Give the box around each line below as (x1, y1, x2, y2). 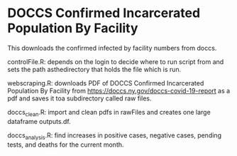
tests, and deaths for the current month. (7, 140, 124, 149)
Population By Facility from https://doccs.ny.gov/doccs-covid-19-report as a (7, 86, 231, 95)
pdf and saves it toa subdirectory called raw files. (7, 94, 152, 103)
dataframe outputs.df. (7, 117, 71, 125)
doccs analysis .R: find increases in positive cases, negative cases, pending (7, 130, 222, 141)
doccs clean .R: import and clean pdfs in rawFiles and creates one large (7, 108, 211, 118)
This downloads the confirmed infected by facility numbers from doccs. (7, 43, 217, 52)
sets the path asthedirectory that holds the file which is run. (7, 65, 182, 73)
